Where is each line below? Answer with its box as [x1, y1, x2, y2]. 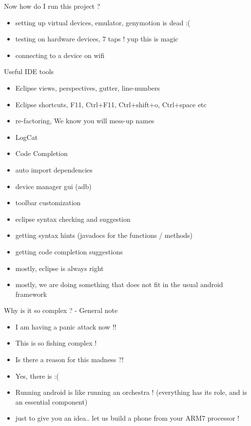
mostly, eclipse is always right [15, 263, 104, 273]
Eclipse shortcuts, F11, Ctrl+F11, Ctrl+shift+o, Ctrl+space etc [15, 99, 207, 109]
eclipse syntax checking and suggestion [15, 213, 131, 224]
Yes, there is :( [15, 370, 59, 381]
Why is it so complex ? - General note [4, 305, 118, 315]
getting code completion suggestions [15, 246, 123, 256]
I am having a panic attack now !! [15, 321, 116, 331]
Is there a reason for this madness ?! [15, 354, 124, 365]
